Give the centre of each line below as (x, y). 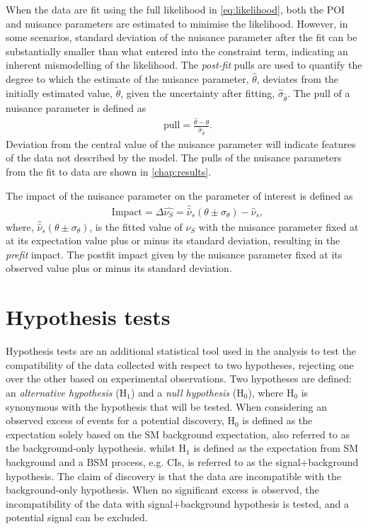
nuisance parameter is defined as (76, 107)
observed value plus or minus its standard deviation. (119, 268)
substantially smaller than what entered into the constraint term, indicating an (177, 51)
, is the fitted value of (136, 226)
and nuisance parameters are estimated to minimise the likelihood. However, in (177, 23)
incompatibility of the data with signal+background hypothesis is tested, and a (178, 503)
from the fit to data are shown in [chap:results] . (109, 172)
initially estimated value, (59, 92)
